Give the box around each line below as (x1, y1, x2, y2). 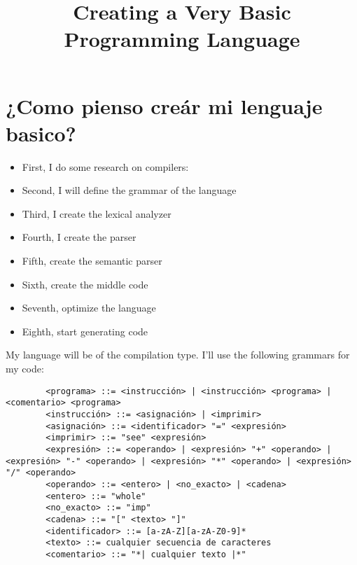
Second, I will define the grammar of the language (22, 183, 237, 197)
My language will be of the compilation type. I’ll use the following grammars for (6, 347, 350, 362)
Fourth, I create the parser (22, 230, 136, 244)
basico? (6, 118, 76, 147)
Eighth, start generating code (22, 323, 148, 338)
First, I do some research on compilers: (22, 159, 189, 174)
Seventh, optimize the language (22, 300, 156, 315)
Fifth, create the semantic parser (22, 253, 162, 268)
